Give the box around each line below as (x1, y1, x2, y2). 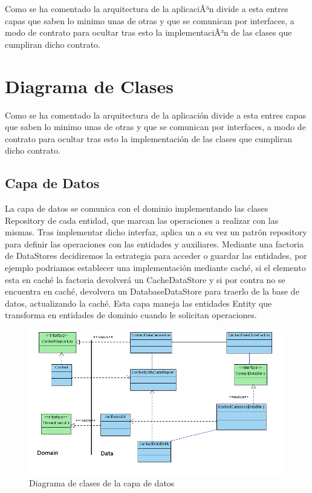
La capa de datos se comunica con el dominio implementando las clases (5, 202, 268, 215)
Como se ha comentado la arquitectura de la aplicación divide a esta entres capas (5, 108, 307, 121)
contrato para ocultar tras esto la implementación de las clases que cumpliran (5, 132, 292, 145)
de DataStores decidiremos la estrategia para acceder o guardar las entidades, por (5, 249, 307, 262)
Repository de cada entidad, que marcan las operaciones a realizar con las (5, 214, 279, 226)
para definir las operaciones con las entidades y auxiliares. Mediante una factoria (5, 237, 304, 250)
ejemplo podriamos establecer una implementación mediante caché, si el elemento (5, 261, 306, 274)
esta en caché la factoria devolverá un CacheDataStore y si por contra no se (5, 273, 285, 286)
